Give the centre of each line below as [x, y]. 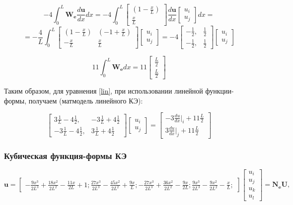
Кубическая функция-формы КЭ [66, 155]
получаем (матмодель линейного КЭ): [86, 100]
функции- [220, 90]
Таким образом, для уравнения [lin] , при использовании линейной [104, 90]
